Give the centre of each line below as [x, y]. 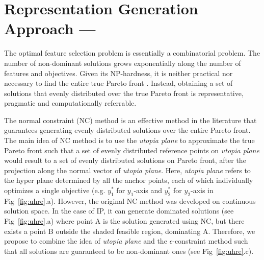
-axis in [202, 190]
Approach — [50, 28]
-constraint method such [210, 241]
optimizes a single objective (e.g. [55, 190]
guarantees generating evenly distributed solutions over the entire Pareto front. [127, 130]
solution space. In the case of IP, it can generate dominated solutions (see [119, 211]
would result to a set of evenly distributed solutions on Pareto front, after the [125, 160]
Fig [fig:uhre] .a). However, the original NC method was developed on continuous [130, 200]
